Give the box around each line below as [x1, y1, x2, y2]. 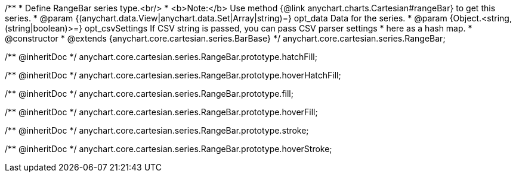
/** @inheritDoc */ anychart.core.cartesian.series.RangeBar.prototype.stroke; [5, 125, 309, 135]
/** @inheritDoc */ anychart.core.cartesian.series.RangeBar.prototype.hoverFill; [5, 107, 318, 117]
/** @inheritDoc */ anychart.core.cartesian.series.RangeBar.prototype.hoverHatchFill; [5, 70, 341, 80]
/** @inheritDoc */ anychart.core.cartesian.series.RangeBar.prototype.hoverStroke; [5, 144, 332, 154]
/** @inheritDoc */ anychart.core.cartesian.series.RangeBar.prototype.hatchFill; [5, 52, 317, 62]
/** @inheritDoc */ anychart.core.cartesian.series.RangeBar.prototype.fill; [5, 88, 293, 99]
